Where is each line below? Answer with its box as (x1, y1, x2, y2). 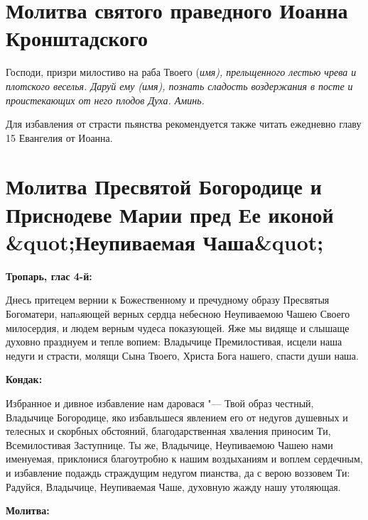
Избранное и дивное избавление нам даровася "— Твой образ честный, (6, 395, 314, 410)
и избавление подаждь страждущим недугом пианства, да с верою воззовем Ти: (6, 465, 350, 480)
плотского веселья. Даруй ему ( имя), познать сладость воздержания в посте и (6, 78, 353, 93)
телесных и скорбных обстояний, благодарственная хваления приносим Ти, (6, 424, 331, 438)
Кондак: (6, 372, 43, 387)
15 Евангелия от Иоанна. (6, 130, 113, 145)
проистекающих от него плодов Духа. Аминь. (6, 92, 205, 107)
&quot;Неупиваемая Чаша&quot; (6, 227, 324, 256)
